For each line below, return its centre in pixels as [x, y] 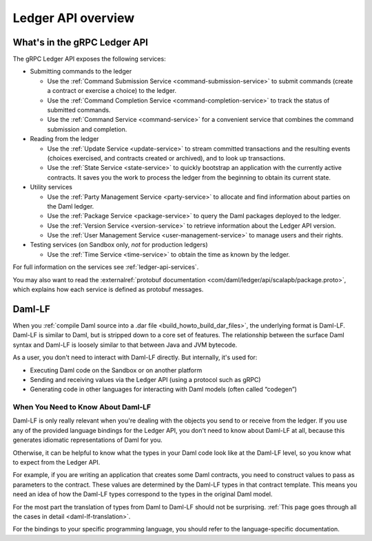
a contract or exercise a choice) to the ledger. [112, 91]
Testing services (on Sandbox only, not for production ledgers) [119, 245]
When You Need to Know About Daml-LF [82, 407]
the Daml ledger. [71, 206]
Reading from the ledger [64, 139]
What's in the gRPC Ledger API [80, 42]
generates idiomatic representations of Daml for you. [88, 440]
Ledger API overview [74, 18]
